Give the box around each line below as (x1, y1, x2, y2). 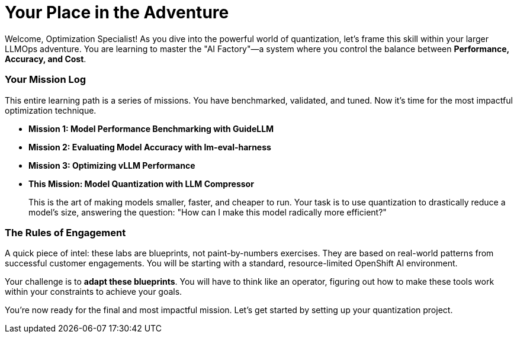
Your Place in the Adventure (5, 2, 229, 22)
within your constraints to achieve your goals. (5, 287, 182, 297)
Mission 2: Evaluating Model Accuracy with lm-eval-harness (28, 141, 271, 152)
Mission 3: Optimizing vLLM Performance (28, 160, 195, 170)
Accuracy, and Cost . (5, 53, 86, 64)
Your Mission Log (5, 73, 86, 86)
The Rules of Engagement (5, 226, 126, 239)
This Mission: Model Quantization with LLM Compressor (28, 178, 254, 189)
